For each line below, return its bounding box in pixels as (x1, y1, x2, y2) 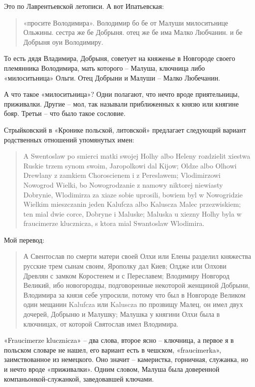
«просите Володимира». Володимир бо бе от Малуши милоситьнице (23, 17, 229, 28)
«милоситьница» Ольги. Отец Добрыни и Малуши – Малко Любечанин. (4, 72, 220, 83)
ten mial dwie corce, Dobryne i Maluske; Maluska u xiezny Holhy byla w (23, 208, 242, 219)
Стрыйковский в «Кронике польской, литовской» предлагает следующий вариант (4, 124, 246, 135)
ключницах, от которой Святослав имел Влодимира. (23, 318, 178, 329)
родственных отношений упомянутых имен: (4, 134, 134, 144)
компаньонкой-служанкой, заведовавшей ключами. (4, 373, 154, 384)
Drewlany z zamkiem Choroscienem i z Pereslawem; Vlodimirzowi (23, 170, 221, 180)
